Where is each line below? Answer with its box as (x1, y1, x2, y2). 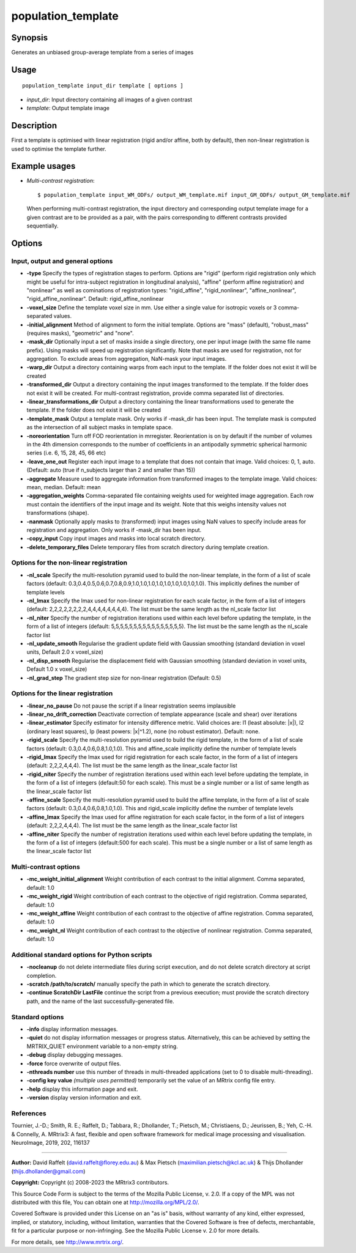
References (11, 1109, 46, 1117)
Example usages (11, 161, 76, 171)
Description (11, 120, 57, 131)
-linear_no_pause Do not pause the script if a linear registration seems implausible (26, 702, 236, 709)
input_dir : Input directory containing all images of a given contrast (26, 95, 193, 103)
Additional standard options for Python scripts (11, 950, 152, 959)
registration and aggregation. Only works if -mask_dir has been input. (26, 526, 202, 533)
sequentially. (26, 222, 59, 229)
